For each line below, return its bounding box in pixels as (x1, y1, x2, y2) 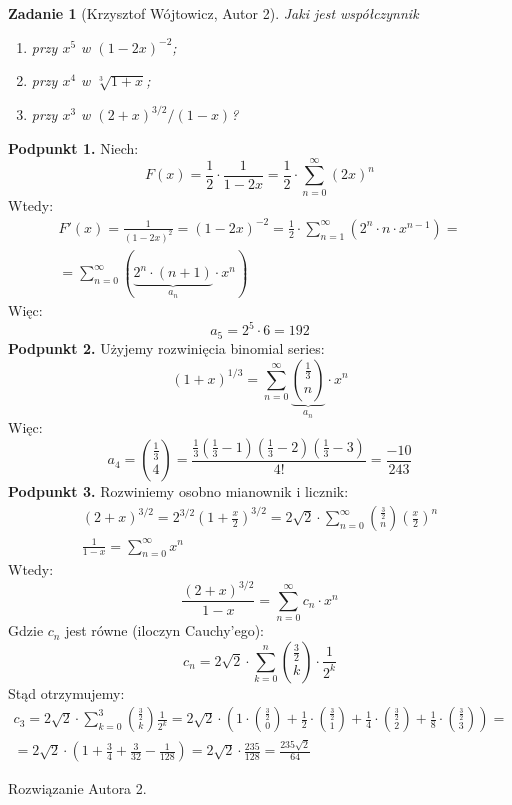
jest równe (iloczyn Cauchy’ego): (65, 620, 264, 641)
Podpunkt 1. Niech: (8, 137, 139, 158)
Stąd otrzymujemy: (8, 682, 125, 703)
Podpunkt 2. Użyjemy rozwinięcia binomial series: (8, 337, 325, 358)
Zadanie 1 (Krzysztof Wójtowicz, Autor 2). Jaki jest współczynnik (8, 3, 419, 23)
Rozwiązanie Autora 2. (8, 778, 147, 799)
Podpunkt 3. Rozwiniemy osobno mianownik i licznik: (8, 481, 349, 502)
